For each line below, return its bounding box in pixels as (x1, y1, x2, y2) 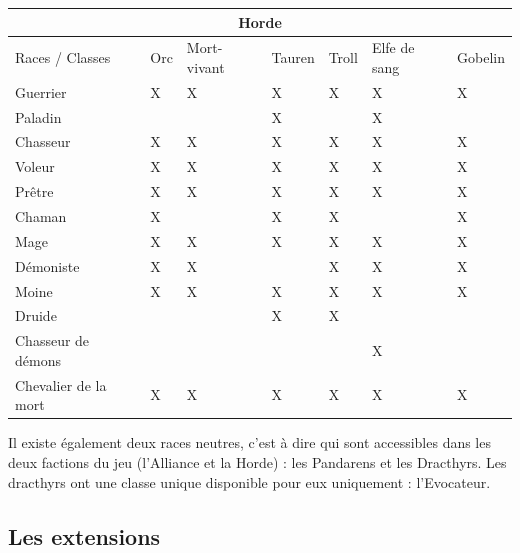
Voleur (15, 156, 55, 177)
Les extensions (8, 520, 161, 551)
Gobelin (457, 47, 505, 68)
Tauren (271, 47, 315, 68)
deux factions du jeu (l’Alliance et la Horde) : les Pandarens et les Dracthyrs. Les (8, 451, 507, 472)
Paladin (15, 106, 62, 127)
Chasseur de (15, 330, 90, 351)
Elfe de (371, 37, 415, 58)
